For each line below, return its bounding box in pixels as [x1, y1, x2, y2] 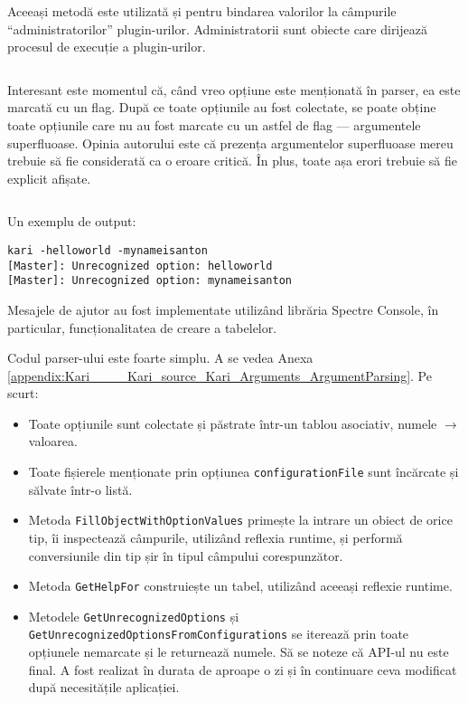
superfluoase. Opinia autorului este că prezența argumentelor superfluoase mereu [7, 133, 454, 152]
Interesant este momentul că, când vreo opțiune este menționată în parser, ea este [7, 80, 461, 99]
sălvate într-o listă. [28, 480, 133, 499]
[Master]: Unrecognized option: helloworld [7, 259, 273, 272]
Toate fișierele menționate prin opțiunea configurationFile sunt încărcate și [28, 462, 459, 481]
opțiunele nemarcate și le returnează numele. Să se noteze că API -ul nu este [28, 642, 449, 661]
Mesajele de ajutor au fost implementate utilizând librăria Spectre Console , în [7, 299, 439, 318]
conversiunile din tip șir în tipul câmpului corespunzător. [28, 546, 343, 565]
